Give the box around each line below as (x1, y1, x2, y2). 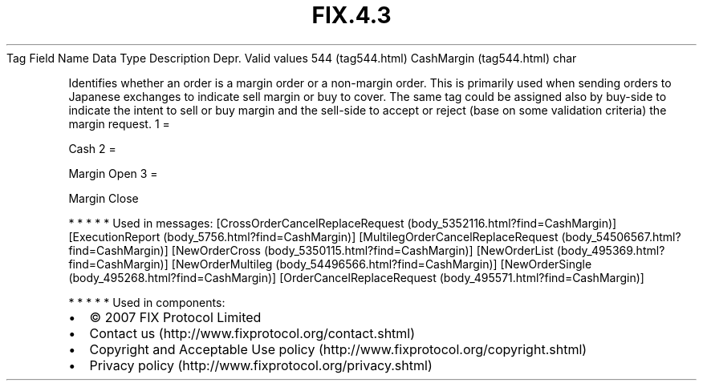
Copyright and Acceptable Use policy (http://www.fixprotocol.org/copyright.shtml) (89, 341, 587, 357)
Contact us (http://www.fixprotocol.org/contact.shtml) (89, 325, 416, 341)
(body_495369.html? (556, 243, 665, 257)
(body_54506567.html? (561, 229, 681, 244)
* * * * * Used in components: (68, 295, 226, 309)
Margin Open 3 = (68, 166, 158, 180)
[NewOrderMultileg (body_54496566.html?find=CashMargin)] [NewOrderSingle (171, 256, 592, 271)
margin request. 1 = (68, 116, 170, 131)
